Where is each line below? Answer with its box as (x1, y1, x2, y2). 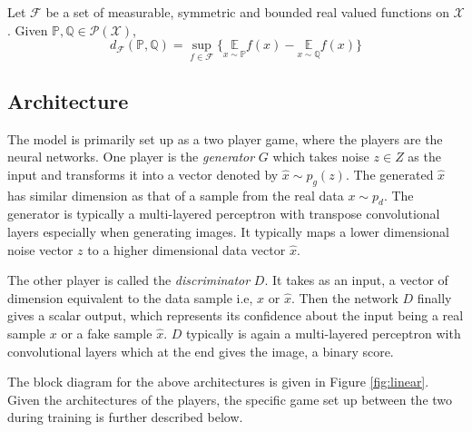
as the (408, 147, 441, 166)
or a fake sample (61, 323, 152, 342)
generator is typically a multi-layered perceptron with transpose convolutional (7, 204, 440, 223)
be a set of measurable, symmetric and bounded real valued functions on (45, 3, 449, 21)
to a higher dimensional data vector (87, 240, 286, 259)
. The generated (345, 164, 434, 183)
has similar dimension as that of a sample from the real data (7, 185, 344, 204)
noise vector (7, 240, 74, 259)
